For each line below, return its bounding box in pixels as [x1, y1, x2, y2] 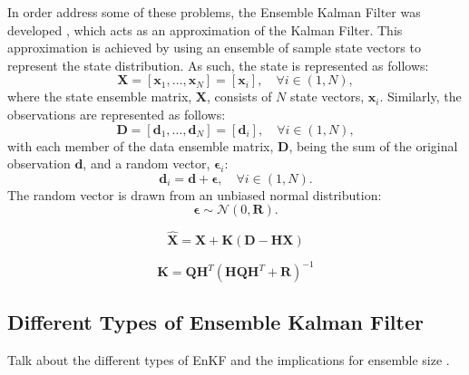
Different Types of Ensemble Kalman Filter [7, 308, 424, 336]
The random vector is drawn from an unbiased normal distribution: [7, 185, 382, 204]
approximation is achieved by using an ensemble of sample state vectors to [7, 38, 421, 57]
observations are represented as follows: [7, 104, 226, 123]
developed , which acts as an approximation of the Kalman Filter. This [7, 20, 403, 39]
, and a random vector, [83, 154, 210, 173]
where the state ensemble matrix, [7, 87, 192, 106]
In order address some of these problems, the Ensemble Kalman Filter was [7, 3, 421, 21]
